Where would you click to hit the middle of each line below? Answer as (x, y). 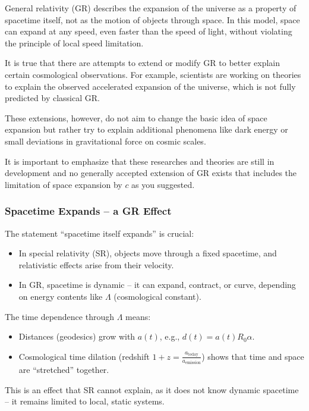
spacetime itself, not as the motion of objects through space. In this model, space (152, 19)
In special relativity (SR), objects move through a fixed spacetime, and (148, 253)
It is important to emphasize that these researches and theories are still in (140, 161)
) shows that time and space (253, 356)
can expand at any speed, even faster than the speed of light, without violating (149, 31)
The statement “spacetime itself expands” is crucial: (100, 233)
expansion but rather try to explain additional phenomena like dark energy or (146, 129)
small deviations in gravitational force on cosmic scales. (105, 141)
